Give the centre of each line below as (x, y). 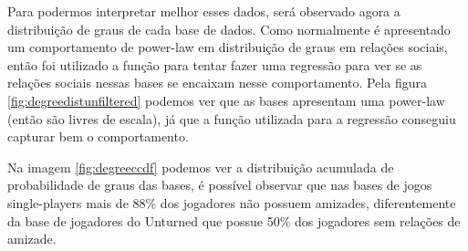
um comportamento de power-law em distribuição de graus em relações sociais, (228, 47)
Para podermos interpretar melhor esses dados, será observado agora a (204, 11)
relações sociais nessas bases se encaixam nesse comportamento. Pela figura (217, 83)
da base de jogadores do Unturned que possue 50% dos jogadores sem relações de (234, 220)
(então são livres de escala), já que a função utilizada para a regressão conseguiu (232, 118)
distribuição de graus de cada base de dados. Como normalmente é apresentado (229, 29)
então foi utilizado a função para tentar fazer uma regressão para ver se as (215, 64)
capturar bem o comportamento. (98, 136)
